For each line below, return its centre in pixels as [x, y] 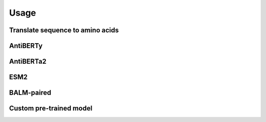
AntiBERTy [26, 46]
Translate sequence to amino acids [64, 30]
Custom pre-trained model [51, 109]
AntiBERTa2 [28, 61]
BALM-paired [30, 93]
